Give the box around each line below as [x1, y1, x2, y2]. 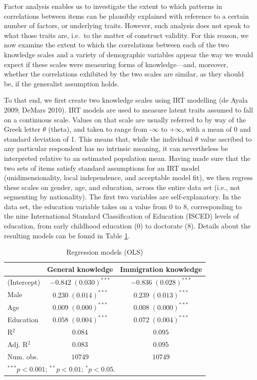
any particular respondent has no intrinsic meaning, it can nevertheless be [4, 143, 228, 153]
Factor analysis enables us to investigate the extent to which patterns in [4, 1, 222, 11]
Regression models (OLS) [66, 247, 143, 257]
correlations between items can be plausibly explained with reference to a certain [4, 10, 249, 21]
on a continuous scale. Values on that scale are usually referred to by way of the [4, 114, 246, 124]
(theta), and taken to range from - [48, 124, 152, 134]
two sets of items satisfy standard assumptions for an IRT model [4, 162, 200, 173]
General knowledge [47, 264, 113, 274]
